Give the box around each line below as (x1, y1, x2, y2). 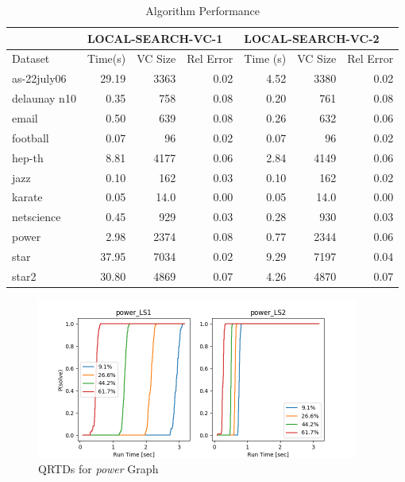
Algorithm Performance (145, 2, 260, 18)
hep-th (12, 149, 44, 165)
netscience (12, 208, 61, 225)
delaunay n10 (12, 90, 76, 107)
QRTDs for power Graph (38, 461, 159, 477)
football (12, 129, 49, 146)
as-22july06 (12, 70, 67, 87)
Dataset (12, 50, 50, 67)
